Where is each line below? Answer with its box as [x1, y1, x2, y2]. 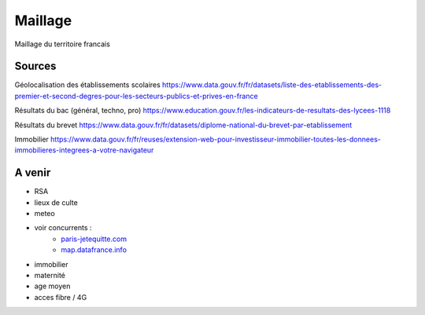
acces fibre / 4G [34, 292, 87, 302]
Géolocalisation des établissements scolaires [14, 80, 161, 90]
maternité [34, 271, 66, 280]
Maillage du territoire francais [14, 39, 110, 49]
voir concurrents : [34, 223, 92, 233]
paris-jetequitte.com [61, 234, 128, 244]
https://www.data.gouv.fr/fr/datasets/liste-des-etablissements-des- [161, 80, 382, 90]
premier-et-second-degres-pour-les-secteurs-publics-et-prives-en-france [14, 91, 259, 101]
